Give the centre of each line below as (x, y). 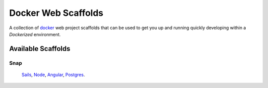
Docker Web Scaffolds (56, 13)
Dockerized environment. (35, 34)
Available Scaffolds (40, 49)
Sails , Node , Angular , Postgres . (53, 75)
